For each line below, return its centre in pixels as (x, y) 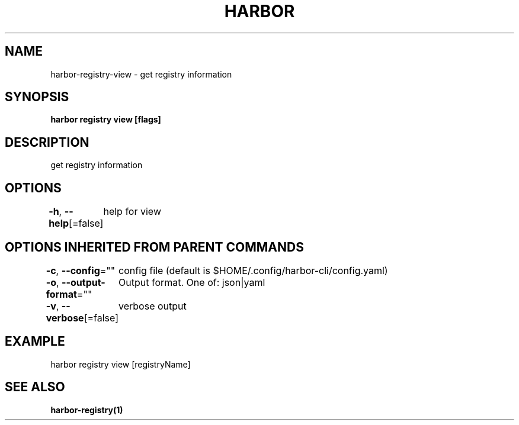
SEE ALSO (35, 387)
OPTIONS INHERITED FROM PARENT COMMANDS (154, 247)
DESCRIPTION (47, 142)
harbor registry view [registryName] (121, 364)
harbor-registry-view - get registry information (141, 74)
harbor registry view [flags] (106, 120)
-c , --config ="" (81, 270)
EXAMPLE (35, 342)
